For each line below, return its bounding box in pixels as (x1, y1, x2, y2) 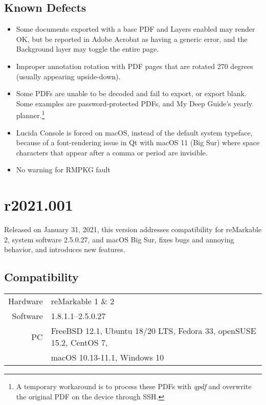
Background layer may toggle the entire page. (16, 43, 159, 54)
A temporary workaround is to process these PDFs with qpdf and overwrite (16, 381, 252, 392)
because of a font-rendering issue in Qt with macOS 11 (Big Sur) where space (16, 137, 260, 148)
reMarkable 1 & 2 (51, 295, 115, 307)
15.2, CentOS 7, (51, 336, 108, 349)
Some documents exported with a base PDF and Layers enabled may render (16, 24, 255, 34)
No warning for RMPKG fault (16, 164, 110, 175)
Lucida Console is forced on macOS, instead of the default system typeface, (16, 127, 253, 138)
